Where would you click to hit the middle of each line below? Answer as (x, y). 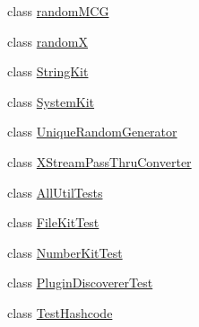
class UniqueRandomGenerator (92, 132)
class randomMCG (58, 11)
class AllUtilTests (55, 192)
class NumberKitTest (65, 252)
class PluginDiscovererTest (80, 283)
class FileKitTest (53, 222)
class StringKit (48, 71)
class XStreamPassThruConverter (99, 161)
